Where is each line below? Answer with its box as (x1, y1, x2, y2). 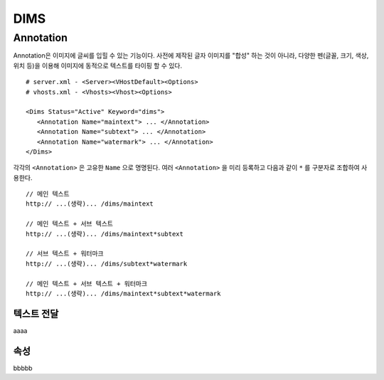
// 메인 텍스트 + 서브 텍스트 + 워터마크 (26, 280, 148, 287)
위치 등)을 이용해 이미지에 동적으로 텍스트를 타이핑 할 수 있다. (13, 61, 183, 70)
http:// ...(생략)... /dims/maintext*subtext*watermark (26, 289, 221, 297)
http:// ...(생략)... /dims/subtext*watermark (26, 260, 188, 268)
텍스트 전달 (13, 307, 59, 320)
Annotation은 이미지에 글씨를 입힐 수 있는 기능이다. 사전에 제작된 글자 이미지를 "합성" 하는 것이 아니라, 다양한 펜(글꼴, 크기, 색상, (13, 51, 369, 60)
